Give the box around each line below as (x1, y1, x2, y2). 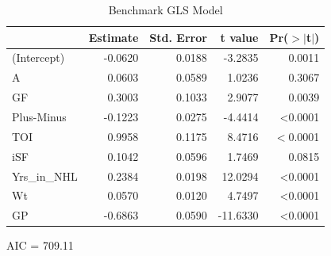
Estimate (88, 29, 139, 45)
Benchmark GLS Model (108, 2, 223, 17)
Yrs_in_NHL (12, 167, 78, 184)
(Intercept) (12, 49, 65, 66)
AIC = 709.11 (6, 237, 74, 254)
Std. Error (149, 29, 207, 45)
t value (220, 29, 259, 45)
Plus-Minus (12, 108, 67, 124)
